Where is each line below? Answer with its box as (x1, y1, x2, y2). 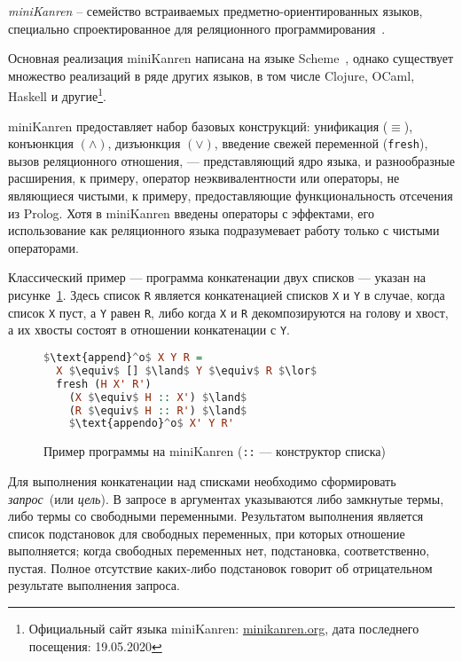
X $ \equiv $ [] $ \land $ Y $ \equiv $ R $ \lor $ (56, 364, 317, 377)
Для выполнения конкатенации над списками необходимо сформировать (8, 471, 396, 490)
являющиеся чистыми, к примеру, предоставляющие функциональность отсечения (8, 186, 453, 205)
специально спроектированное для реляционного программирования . (8, 19, 386, 37)
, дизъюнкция (107, 134, 181, 153)
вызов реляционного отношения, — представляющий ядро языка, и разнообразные (8, 151, 455, 169)
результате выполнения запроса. (8, 576, 180, 594)
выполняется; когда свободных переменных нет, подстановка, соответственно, (8, 541, 430, 560)
